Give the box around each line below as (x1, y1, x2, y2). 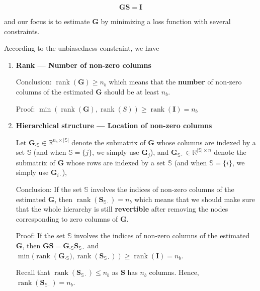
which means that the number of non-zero (109, 76, 242, 87)
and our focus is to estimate (4, 16, 90, 26)
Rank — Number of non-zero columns (16, 59, 151, 70)
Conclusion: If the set (16, 183, 82, 194)
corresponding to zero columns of (16, 213, 118, 224)
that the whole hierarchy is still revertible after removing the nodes (16, 204, 228, 214)
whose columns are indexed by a (156, 137, 256, 147)
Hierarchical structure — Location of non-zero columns (16, 120, 212, 131)
